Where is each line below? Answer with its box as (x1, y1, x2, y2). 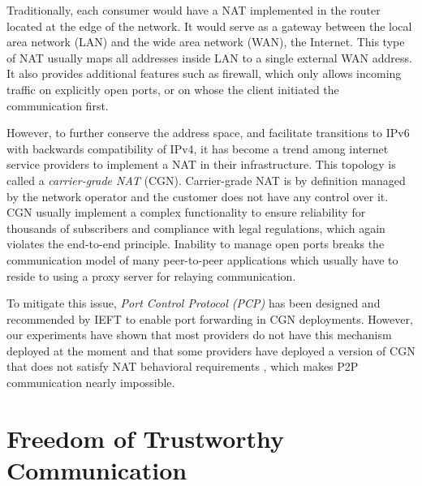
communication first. (6, 97, 109, 114)
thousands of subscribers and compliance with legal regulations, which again (6, 219, 385, 236)
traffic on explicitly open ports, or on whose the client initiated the (6, 80, 339, 97)
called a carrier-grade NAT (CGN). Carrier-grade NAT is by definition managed (6, 171, 406, 188)
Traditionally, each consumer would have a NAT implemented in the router (6, 2, 381, 18)
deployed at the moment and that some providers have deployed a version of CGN (6, 342, 416, 359)
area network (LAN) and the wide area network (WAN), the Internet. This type (6, 33, 405, 50)
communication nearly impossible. (6, 374, 175, 391)
